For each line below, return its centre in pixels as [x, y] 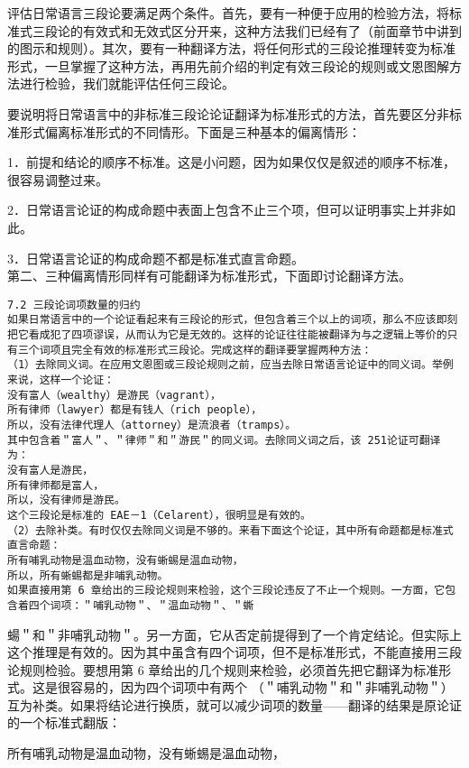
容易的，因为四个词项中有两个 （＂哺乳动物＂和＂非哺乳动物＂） [262, 687]
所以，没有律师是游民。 [66, 500]
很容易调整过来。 [58, 179]
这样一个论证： [77, 380]
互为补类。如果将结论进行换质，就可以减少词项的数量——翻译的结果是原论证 [234, 704]
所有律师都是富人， [56, 485]
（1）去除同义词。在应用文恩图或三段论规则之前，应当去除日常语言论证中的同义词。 [220, 365]
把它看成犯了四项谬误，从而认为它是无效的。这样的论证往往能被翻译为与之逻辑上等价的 [227, 335]
